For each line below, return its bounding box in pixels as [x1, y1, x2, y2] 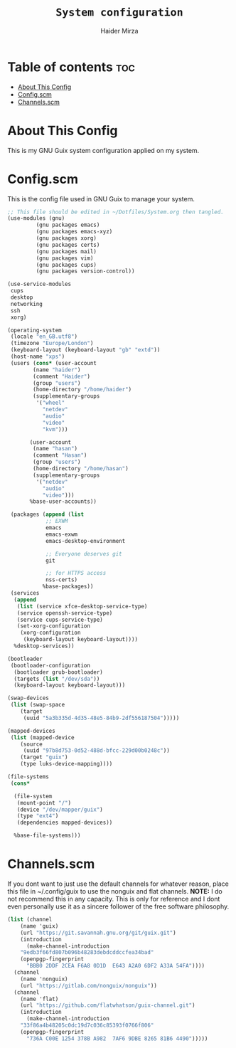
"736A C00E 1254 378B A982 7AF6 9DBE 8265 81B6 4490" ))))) [26, 1034, 208, 1042]
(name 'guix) [20, 922, 59, 930]
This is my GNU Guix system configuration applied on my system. [7, 146, 200, 154]
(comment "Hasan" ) [33, 452, 87, 459]
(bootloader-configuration [10, 662, 91, 669]
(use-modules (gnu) [7, 215, 65, 222]
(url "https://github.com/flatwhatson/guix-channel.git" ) [20, 1002, 195, 1009]
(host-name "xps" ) [10, 353, 65, 361]
